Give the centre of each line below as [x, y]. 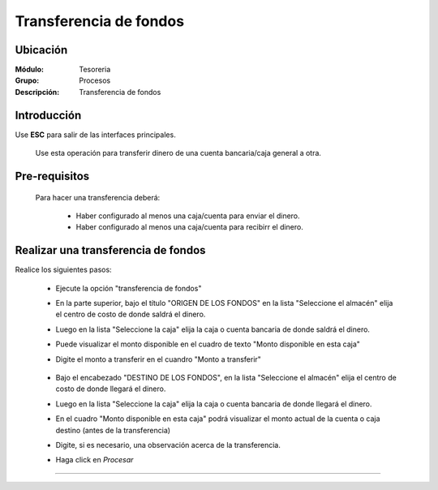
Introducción [48, 115]
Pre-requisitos [52, 176]
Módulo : [30, 70]
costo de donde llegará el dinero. [111, 389]
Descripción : [37, 92]
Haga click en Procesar [94, 460]
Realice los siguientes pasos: [64, 270]
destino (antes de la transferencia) [113, 430]
